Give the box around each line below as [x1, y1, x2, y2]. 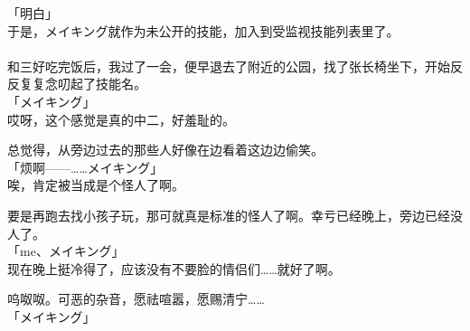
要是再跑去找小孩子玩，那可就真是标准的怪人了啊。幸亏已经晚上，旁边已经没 [7, 205, 463, 224]
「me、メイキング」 [7, 241, 125, 260]
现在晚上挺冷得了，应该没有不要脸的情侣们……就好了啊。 [7, 259, 341, 278]
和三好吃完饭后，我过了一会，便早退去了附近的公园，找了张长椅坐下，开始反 [7, 56, 463, 75]
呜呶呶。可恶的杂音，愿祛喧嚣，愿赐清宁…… [7, 289, 265, 308]
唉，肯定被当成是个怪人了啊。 [7, 175, 184, 194]
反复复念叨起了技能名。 [7, 74, 146, 93]
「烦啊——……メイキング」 [7, 157, 164, 176]
